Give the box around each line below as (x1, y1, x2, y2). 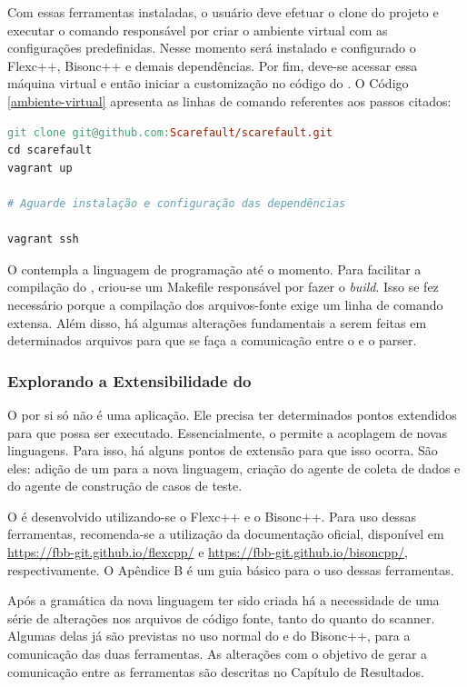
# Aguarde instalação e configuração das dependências (7, 196, 346, 210)
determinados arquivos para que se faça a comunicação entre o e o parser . (7, 331, 417, 350)
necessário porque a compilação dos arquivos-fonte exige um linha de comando (7, 294, 443, 314)
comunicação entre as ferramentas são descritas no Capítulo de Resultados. (7, 662, 424, 681)
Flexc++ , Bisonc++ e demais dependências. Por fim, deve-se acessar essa (7, 55, 418, 75)
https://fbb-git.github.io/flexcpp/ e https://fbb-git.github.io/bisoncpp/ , (7, 543, 408, 562)
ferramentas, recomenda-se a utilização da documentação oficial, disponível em (7, 524, 444, 543)
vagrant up (7, 161, 73, 174)
